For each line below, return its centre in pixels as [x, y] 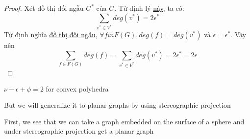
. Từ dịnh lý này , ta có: [149, 8]
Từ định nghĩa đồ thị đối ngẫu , [51, 35]
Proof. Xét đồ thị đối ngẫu [44, 8]
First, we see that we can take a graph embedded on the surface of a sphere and [124, 121]
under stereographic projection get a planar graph [79, 131]
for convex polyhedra [77, 88]
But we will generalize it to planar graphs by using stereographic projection [117, 105]
